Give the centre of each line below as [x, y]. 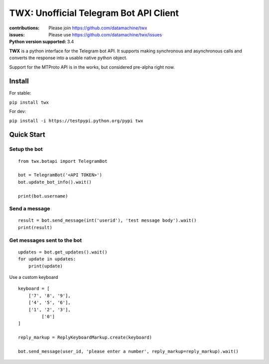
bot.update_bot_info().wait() [55, 182]
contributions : [24, 28]
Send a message [30, 209]
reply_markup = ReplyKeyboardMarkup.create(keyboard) [85, 338]
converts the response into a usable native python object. [68, 58]
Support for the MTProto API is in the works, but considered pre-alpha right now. [92, 67]
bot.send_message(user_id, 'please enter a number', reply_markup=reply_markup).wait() [129, 351]
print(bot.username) [43, 196]
